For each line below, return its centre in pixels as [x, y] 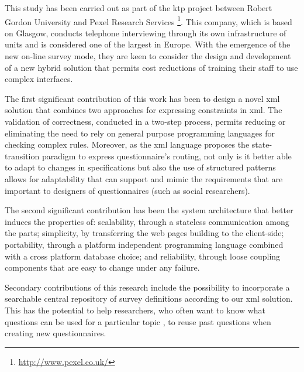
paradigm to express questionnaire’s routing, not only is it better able [167, 156]
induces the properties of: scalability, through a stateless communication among [147, 221]
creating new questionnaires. [56, 333]
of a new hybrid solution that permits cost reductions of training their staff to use [151, 67]
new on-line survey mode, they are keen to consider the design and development [148, 56]
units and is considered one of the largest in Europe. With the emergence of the [148, 44]
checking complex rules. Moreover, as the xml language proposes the [127, 144]
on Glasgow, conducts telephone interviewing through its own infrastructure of [146, 33]
